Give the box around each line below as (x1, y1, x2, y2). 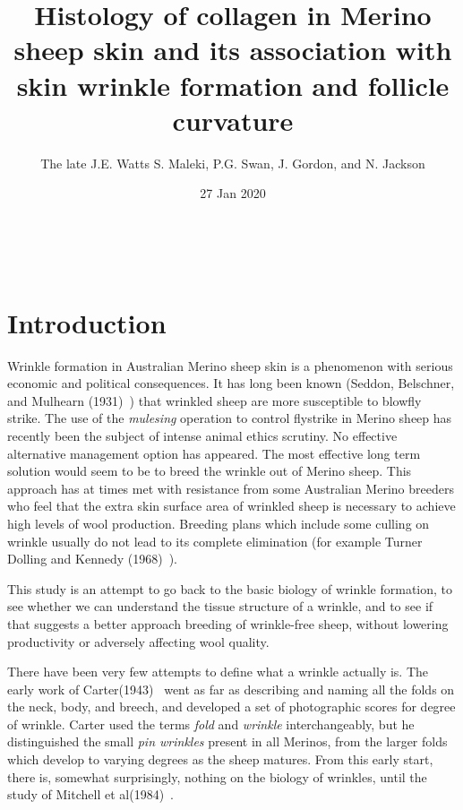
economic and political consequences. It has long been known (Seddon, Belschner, (7, 374, 455, 392)
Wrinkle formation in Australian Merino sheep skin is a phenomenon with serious (7, 356, 453, 375)
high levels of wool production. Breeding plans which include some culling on (7, 513, 430, 532)
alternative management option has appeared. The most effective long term (7, 444, 421, 462)
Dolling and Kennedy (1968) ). (7, 549, 178, 568)
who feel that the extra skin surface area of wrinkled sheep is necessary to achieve (7, 496, 456, 515)
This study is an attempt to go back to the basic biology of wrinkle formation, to (7, 579, 452, 598)
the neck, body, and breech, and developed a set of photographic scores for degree (7, 697, 456, 716)
